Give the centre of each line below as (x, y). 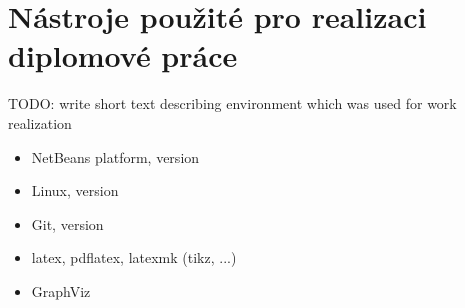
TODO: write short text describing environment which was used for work (232, 103)
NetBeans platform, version (115, 156)
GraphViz (61, 290)
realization (40, 122)
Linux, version (75, 190)
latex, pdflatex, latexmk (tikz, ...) (134, 257)
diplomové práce (123, 55)
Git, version (67, 223)
